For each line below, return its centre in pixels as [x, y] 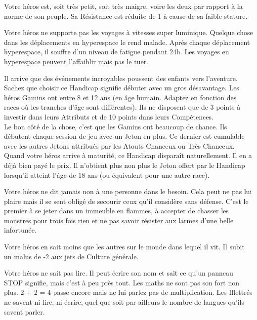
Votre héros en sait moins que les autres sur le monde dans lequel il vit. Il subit [124, 247]
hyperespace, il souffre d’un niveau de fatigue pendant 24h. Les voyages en [117, 52]
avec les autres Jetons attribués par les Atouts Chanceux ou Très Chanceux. [119, 145]
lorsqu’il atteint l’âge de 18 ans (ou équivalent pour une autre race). [107, 175]
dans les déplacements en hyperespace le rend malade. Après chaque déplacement [127, 42]
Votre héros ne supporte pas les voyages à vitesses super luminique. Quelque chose [128, 32]
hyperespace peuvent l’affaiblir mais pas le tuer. [76, 61]
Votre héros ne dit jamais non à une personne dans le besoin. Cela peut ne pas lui [128, 191]
